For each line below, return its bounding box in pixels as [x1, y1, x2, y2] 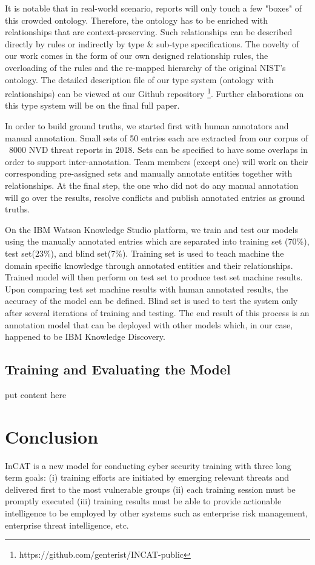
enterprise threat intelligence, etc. [5, 518, 129, 531]
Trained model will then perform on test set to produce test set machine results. [5, 271, 303, 283]
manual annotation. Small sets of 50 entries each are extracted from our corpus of [5, 131, 308, 144]
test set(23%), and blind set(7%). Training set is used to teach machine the [5, 246, 284, 259]
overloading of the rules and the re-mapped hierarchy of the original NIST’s [5, 61, 286, 73]
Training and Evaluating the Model [5, 360, 231, 379]
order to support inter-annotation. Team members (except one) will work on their [5, 155, 308, 167]
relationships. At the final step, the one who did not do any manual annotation [5, 178, 299, 191]
